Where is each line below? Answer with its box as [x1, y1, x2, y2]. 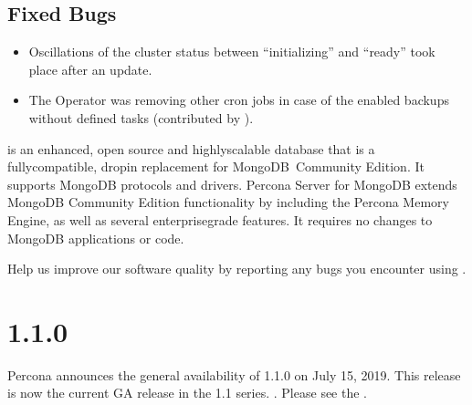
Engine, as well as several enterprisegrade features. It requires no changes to [7, 210, 433, 229]
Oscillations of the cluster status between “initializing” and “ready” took [28, 42, 435, 61]
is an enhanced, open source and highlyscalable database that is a [7, 139, 375, 158]
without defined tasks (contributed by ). [28, 108, 254, 127]
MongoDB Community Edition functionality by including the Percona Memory [7, 192, 449, 212]
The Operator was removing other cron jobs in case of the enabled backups [28, 90, 449, 109]
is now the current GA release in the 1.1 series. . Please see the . [7, 383, 367, 402]
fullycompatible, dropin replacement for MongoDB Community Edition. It [7, 157, 425, 176]
